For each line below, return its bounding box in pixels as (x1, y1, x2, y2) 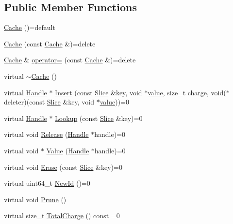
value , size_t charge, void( (148, 87, 226, 97)
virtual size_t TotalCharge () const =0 (4, 210, 120, 221)
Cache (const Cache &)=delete (4, 38, 96, 48)
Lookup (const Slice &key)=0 (55, 113, 143, 123)
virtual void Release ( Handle (4, 129, 89, 139)
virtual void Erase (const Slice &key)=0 (4, 162, 122, 172)
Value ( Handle (46, 145, 89, 155)
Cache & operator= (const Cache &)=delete (4, 55, 136, 65)
